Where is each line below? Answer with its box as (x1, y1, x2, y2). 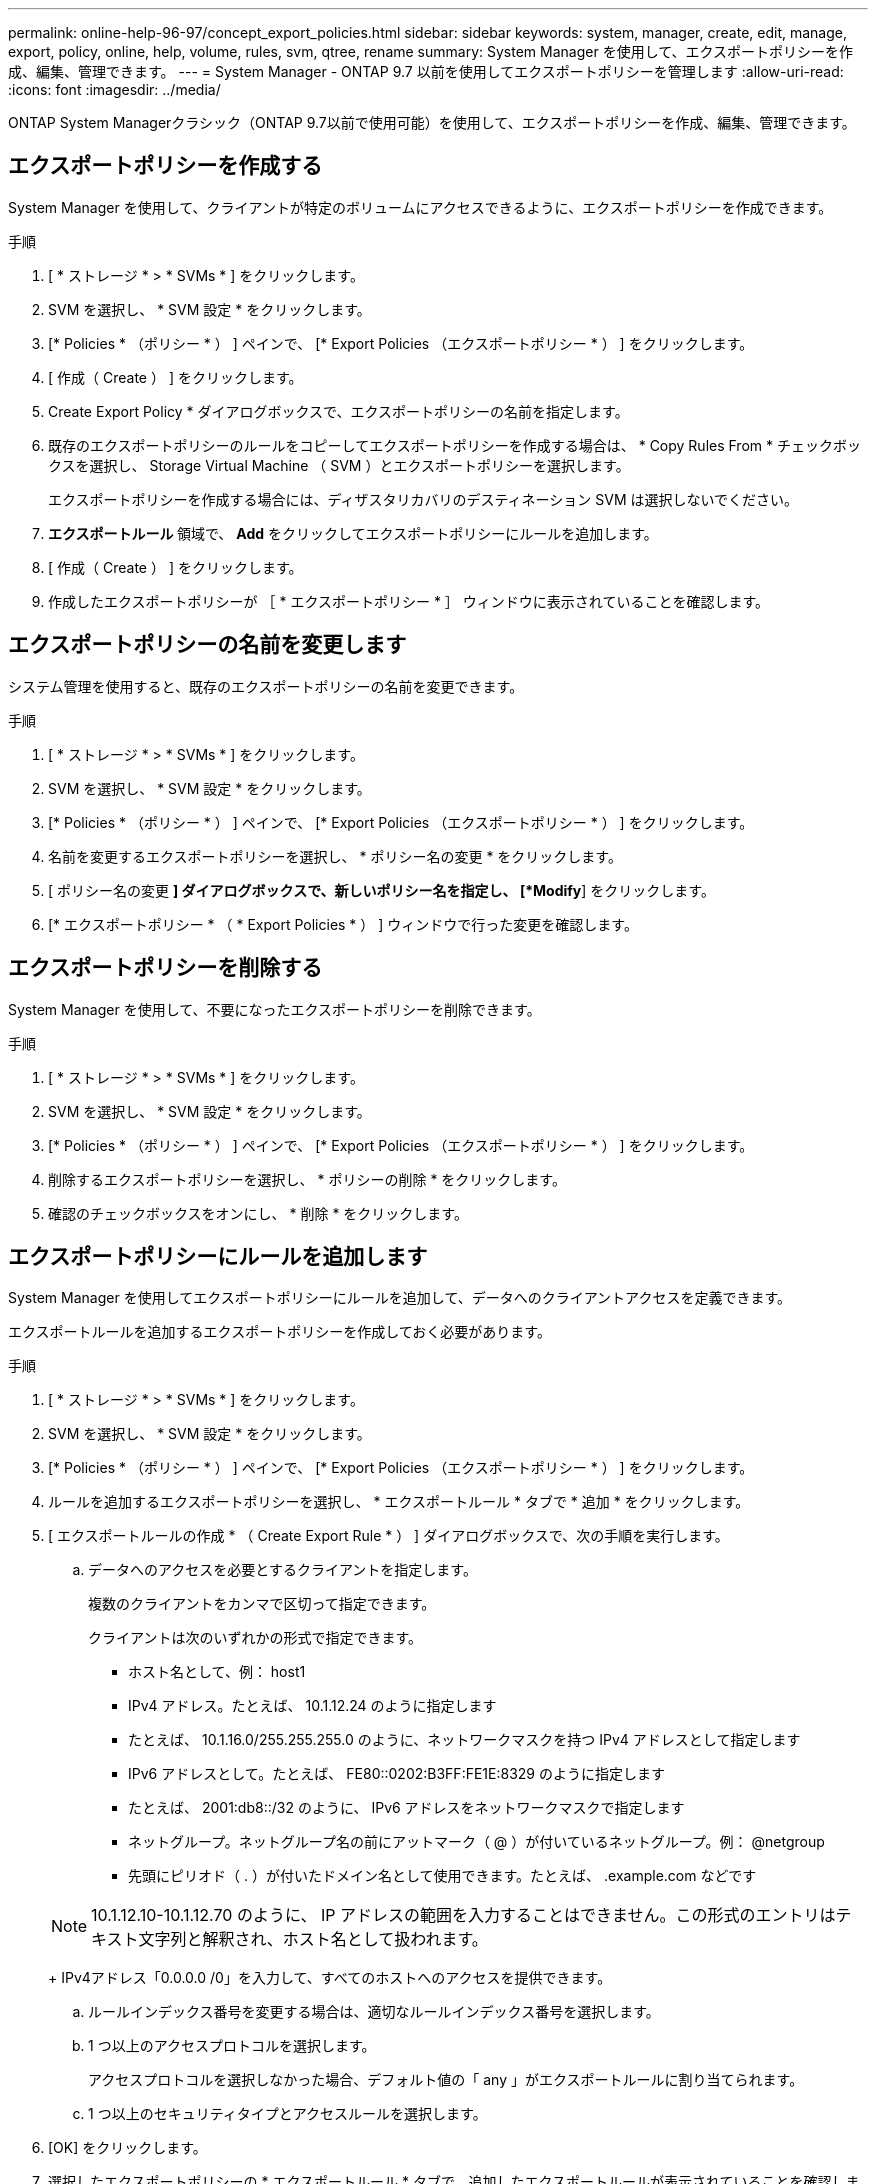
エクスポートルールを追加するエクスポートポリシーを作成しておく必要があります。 (8, 1323, 551, 1341)
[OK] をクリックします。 (48, 2139, 207, 2157)
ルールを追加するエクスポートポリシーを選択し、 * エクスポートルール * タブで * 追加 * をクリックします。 (48, 1493, 750, 1511)
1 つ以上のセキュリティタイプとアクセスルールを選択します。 (88, 2105, 487, 2123)
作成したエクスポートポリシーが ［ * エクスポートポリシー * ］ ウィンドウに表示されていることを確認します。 (48, 592, 769, 610)
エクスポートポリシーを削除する (8, 955, 323, 981)
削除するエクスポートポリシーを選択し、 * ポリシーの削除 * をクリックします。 (48, 1170, 566, 1188)
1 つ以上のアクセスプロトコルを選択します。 (88, 2037, 376, 2055)
